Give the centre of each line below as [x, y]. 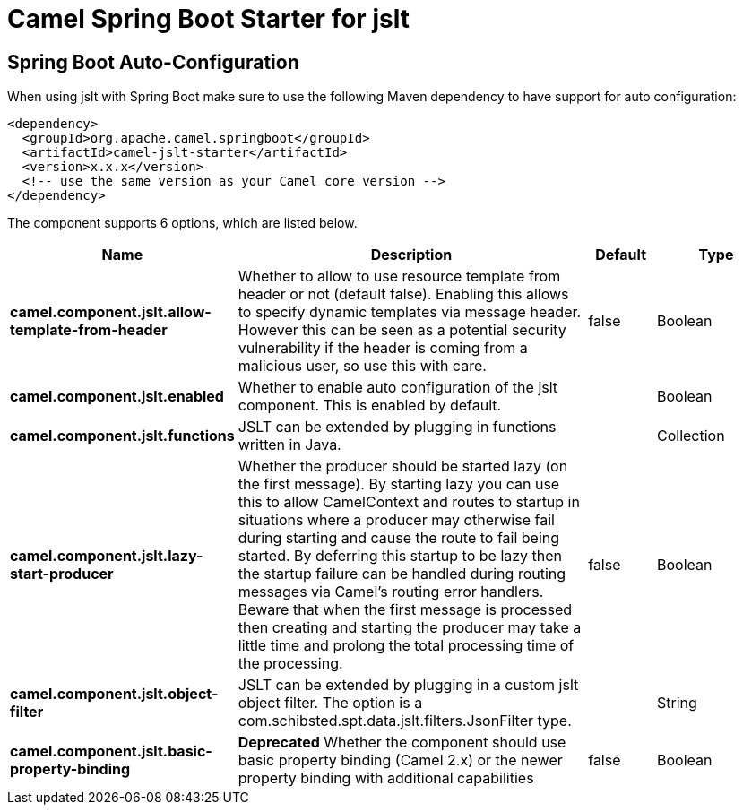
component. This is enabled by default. [370, 406]
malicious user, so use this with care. [362, 366]
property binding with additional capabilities [386, 778]
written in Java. [289, 445]
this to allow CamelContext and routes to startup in [409, 502]
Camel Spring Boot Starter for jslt [208, 19]
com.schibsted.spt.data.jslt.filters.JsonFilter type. [405, 721]
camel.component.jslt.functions [122, 436]
